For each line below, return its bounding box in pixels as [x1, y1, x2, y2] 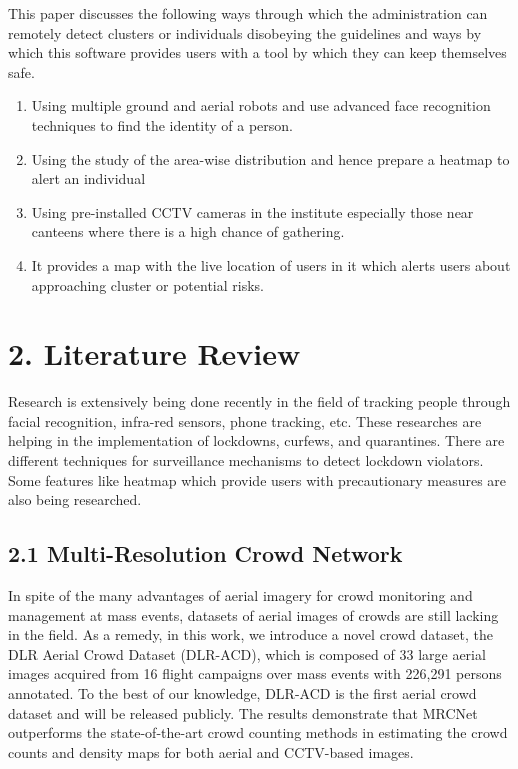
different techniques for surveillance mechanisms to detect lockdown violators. [8, 450, 484, 471]
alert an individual [31, 168, 146, 189]
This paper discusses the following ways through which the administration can [8, 3, 488, 23]
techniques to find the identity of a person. [31, 114, 293, 135]
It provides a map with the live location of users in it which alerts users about [31, 254, 511, 275]
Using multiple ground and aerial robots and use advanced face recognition [31, 95, 491, 116]
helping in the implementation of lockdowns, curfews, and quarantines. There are [8, 430, 505, 451]
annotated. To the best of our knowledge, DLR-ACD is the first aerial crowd [8, 682, 477, 703]
